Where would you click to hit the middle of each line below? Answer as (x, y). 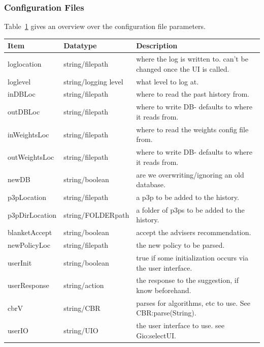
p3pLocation (27, 197)
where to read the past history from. (193, 94)
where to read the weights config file (192, 129)
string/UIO (81, 330)
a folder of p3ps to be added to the (190, 209)
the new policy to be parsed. (180, 245)
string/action (84, 285)
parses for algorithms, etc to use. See (193, 302)
